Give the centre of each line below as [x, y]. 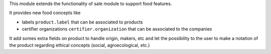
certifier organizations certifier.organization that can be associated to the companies [117, 29]
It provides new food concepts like [45, 13]
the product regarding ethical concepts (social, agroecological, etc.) [80, 45]
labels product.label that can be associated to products [82, 22]
